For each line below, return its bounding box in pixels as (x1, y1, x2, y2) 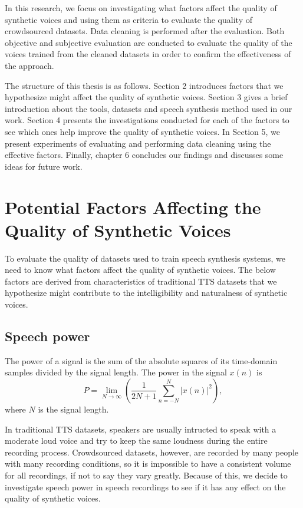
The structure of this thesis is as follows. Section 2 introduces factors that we (5, 79, 284, 91)
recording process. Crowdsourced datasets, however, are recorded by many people (5, 446, 299, 458)
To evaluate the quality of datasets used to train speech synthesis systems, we (5, 252, 285, 264)
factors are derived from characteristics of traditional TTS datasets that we (5, 275, 277, 287)
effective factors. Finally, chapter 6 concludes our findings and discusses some (5, 149, 284, 161)
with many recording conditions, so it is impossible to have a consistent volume (5, 457, 291, 470)
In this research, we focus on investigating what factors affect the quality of (5, 2, 277, 14)
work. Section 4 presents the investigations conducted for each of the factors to (5, 114, 289, 126)
